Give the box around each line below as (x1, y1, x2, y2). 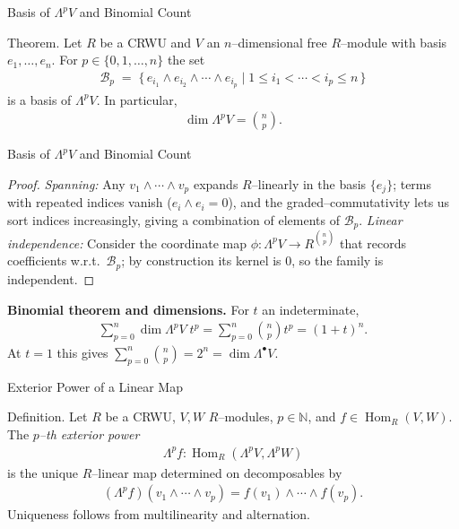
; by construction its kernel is (121, 251, 281, 270)
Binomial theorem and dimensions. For (7, 299, 249, 318)
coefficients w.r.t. (7, 251, 100, 270)
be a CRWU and (100, 32, 192, 51)
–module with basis (341, 32, 447, 51)
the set (167, 50, 205, 69)
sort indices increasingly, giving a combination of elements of (7, 210, 340, 229)
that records (340, 233, 407, 252)
